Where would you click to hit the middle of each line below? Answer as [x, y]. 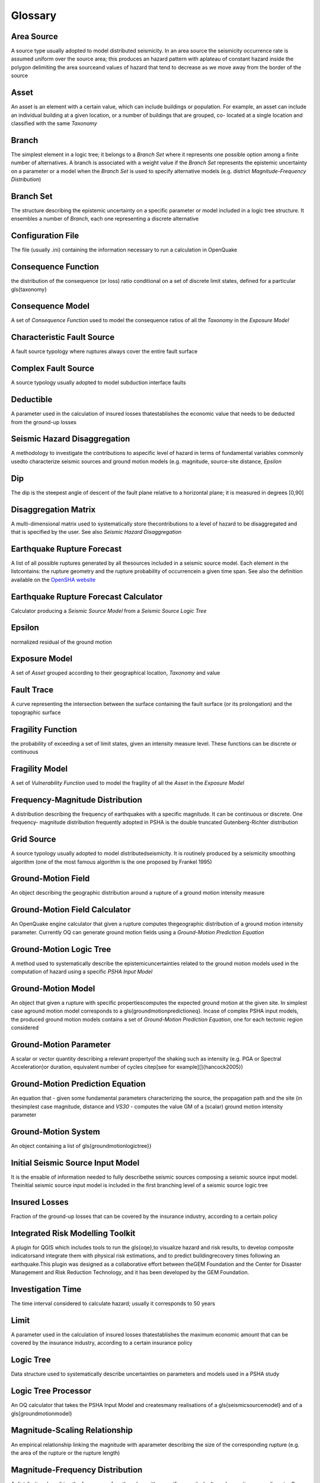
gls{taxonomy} [29, 289]
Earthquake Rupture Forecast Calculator [87, 596]
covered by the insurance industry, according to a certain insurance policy [102, 1343]
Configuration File [45, 236]
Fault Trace [32, 690]
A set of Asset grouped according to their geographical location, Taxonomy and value [116, 673]
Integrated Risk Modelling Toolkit [73, 1233]
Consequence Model [50, 306]
